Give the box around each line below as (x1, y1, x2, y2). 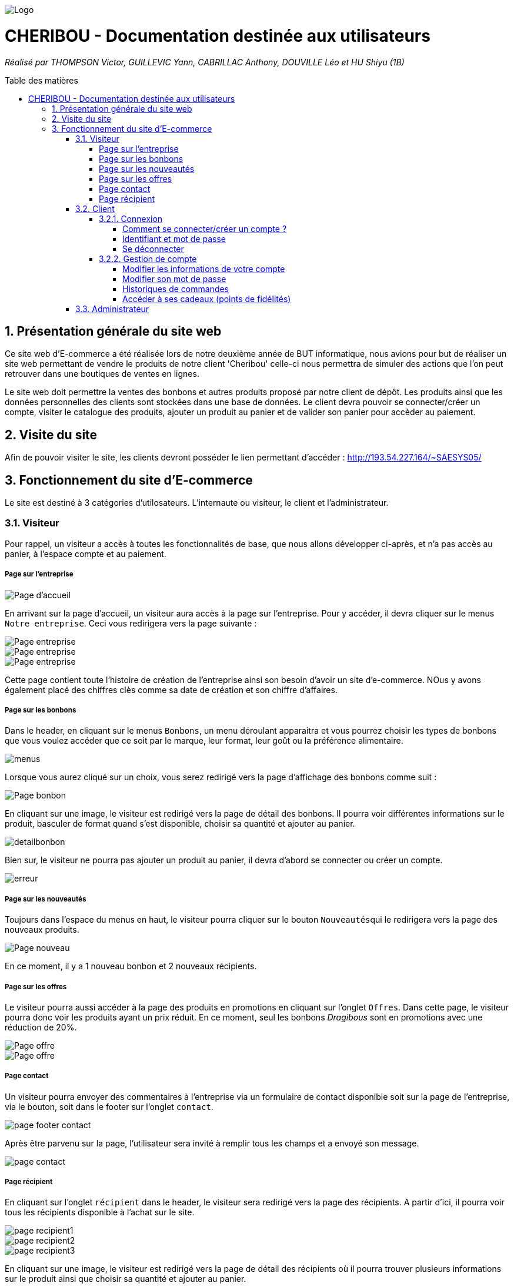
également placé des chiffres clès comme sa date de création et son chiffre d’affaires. (5, 684, 338, 695)
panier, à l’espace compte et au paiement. (5, 548, 166, 559)
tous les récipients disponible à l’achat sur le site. (5, 1207, 195, 1218)
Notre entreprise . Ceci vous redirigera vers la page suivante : (5, 618, 257, 628)
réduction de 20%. (5, 1022, 77, 1032)
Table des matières (5, 75, 78, 85)
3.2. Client (75, 203, 115, 214)
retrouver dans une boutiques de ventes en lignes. (5, 369, 199, 379)
